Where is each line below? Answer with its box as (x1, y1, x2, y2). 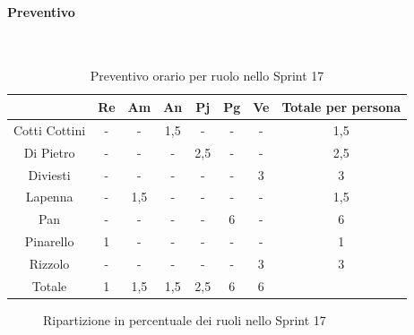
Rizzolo (29, 253, 70, 272)
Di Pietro (23, 142, 75, 161)
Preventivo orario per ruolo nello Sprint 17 (90, 66, 324, 85)
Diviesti (28, 165, 71, 184)
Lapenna (25, 187, 73, 206)
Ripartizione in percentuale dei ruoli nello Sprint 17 (43, 310, 326, 329)
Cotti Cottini (13, 120, 86, 139)
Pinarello (24, 232, 74, 251)
